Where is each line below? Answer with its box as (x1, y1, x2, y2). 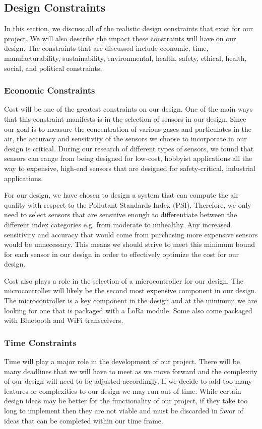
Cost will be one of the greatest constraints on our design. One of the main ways (4, 104, 253, 114)
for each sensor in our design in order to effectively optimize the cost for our (4, 248, 239, 259)
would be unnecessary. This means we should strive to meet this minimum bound (4, 239, 255, 249)
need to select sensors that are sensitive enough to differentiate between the (4, 209, 237, 220)
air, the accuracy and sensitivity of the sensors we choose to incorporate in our (4, 133, 247, 144)
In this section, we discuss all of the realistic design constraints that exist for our (4, 23, 253, 34)
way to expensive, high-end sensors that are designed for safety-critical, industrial (4, 162, 255, 173)
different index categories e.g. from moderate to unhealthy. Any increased (4, 219, 231, 229)
